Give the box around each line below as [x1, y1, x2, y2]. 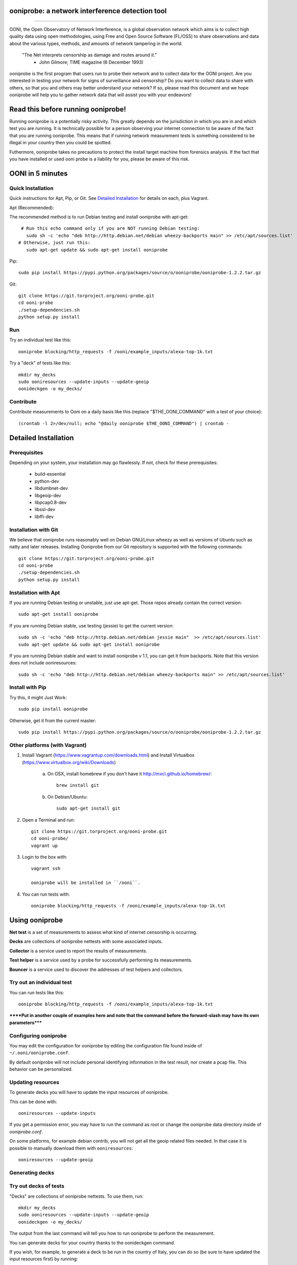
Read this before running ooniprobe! [9, 105, 126, 113]
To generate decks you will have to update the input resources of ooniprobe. [9, 1089, 169, 1095]
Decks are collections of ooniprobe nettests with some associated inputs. [9, 939, 163, 945]
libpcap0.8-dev [34, 499, 67, 505]
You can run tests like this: [9, 989, 64, 995]
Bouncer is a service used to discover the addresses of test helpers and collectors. [9, 966, 183, 973]
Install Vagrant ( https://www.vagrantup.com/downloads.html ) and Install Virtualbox [22, 752, 195, 758]
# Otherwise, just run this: [18, 240, 91, 245]
